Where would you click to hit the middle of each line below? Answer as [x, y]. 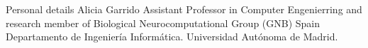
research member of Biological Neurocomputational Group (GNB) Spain [163, 23]
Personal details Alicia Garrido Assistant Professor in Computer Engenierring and [184, 9]
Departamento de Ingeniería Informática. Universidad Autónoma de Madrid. [172, 37]
